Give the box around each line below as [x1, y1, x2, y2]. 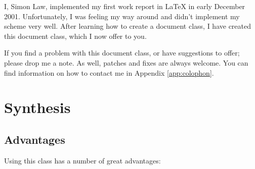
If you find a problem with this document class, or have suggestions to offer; [4, 47, 240, 58]
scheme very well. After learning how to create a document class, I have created [4, 21, 251, 31]
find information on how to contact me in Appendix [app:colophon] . [4, 67, 214, 78]
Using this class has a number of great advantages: [4, 155, 161, 165]
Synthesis [4, 97, 71, 118]
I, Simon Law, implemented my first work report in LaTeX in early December [4, 1, 245, 11]
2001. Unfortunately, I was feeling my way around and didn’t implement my [4, 11, 240, 21]
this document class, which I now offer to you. [4, 30, 147, 41]
